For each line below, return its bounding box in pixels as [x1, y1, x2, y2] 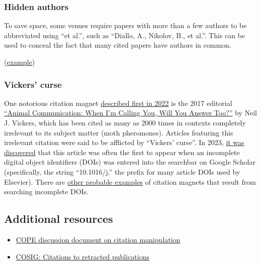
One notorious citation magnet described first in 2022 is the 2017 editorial [4, 97, 232, 108]
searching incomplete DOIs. [4, 186, 89, 197]
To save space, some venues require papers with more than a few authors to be [4, 20, 247, 31]
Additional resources [4, 211, 113, 226]
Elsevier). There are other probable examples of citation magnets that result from [4, 176, 256, 187]
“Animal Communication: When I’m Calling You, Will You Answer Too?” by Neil [4, 107, 257, 118]
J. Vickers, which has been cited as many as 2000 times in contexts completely [4, 117, 246, 127]
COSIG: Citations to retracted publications [16, 251, 149, 261]
